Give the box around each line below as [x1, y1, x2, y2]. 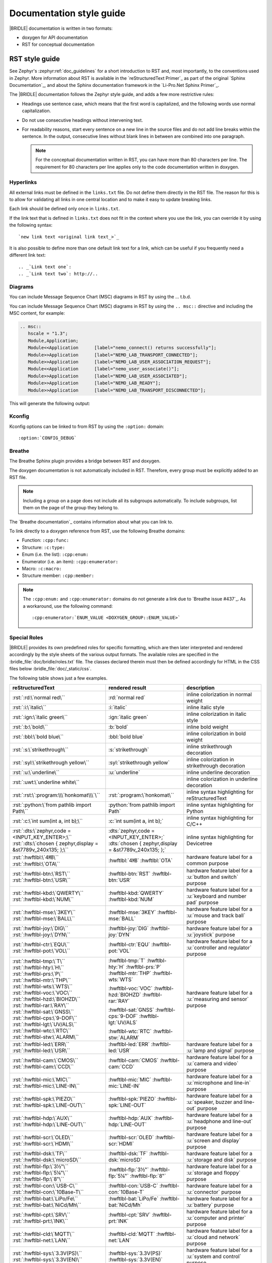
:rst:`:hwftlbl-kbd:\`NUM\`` [12, 896, 74, 903]
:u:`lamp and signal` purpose [186, 1047, 254, 1054]
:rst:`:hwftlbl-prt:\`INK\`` [12, 1218, 68, 1225]
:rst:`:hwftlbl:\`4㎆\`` [12, 854, 59, 861]
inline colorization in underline [186, 775, 258, 783]
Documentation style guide [9, 8, 126, 19]
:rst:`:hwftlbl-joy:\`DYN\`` [12, 931, 71, 938]
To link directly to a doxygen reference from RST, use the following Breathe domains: [9, 528, 186, 534]
